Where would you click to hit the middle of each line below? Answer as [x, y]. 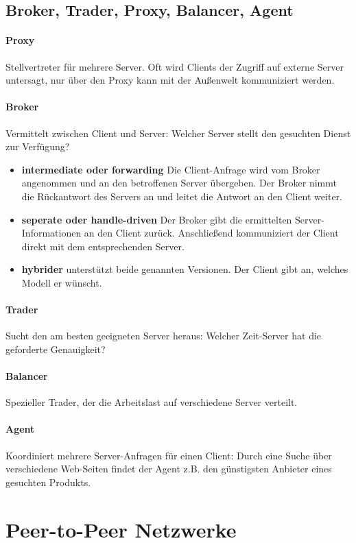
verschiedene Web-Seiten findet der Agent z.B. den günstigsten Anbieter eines [169, 469]
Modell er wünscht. [62, 282]
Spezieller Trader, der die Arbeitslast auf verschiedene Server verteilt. [152, 402]
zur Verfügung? [38, 146]
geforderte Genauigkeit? [56, 349]
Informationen [51, 233]
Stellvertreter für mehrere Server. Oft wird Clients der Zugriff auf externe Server [175, 66]
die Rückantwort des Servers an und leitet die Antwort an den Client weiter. [182, 196]
